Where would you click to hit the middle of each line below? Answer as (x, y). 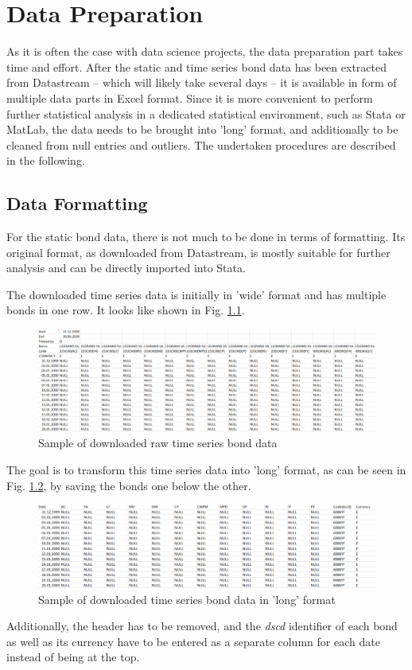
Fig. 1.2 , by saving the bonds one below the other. (129, 485)
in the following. (46, 160)
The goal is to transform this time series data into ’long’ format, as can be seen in (206, 469)
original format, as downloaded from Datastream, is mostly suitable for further (198, 252)
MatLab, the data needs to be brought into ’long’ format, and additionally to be (202, 129)
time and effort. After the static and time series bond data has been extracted (196, 66)
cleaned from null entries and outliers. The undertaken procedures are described (201, 144)
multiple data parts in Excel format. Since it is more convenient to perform (190, 97)
